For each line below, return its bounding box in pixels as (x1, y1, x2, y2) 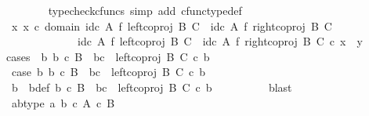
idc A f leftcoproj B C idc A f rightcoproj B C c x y (77, 33, 363, 49)
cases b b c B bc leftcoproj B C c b (6, 48, 210, 64)
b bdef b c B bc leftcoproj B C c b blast (11, 78, 292, 95)
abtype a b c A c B (11, 94, 115, 111)
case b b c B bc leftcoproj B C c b (11, 63, 206, 80)
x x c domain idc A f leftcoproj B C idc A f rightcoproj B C (11, 17, 332, 34)
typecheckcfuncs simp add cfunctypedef (48, 2, 242, 18)
